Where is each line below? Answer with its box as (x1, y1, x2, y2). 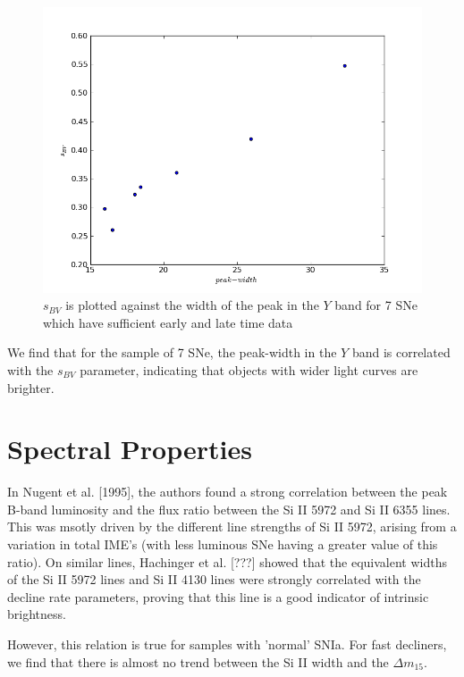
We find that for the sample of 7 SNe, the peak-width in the (7, 343, 337, 362)
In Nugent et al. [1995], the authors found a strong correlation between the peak (7, 482, 448, 501)
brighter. (7, 378, 55, 397)
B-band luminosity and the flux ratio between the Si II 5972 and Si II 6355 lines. (7, 499, 451, 518)
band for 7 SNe (334, 296, 418, 314)
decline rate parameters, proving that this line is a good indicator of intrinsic (7, 587, 429, 606)
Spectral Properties (7, 430, 252, 467)
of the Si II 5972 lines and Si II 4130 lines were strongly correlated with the (7, 570, 421, 589)
